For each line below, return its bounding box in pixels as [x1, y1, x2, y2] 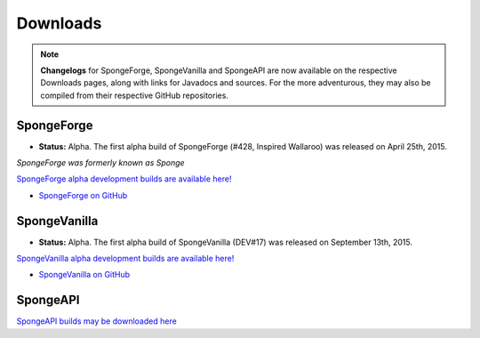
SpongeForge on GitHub [38, 189, 128, 200]
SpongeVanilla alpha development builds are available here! [16, 253, 235, 264]
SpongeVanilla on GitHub [38, 270, 131, 280]
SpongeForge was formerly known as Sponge [16, 157, 186, 168]
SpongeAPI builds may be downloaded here [16, 316, 177, 326]
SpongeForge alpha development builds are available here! [16, 173, 232, 184]
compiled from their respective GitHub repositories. [40, 90, 228, 101]
